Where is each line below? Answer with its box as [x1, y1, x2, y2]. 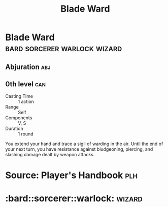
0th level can [5, 80, 46, 88]
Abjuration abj [5, 62, 51, 71]
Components [5, 115, 32, 121]
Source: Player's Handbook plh [5, 169, 138, 181]
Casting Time [5, 93, 33, 99]
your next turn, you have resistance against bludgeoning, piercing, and [5, 146, 153, 152]
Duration [5, 125, 24, 132]
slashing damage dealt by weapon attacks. [5, 152, 95, 158]
